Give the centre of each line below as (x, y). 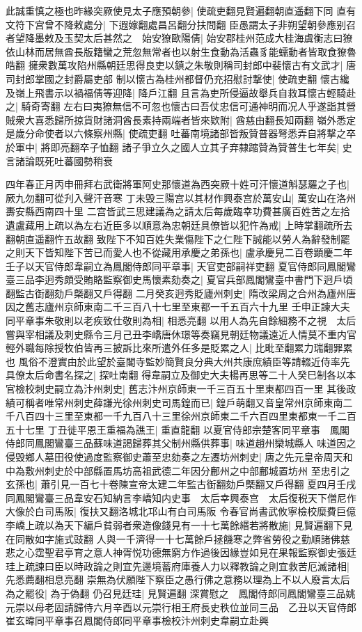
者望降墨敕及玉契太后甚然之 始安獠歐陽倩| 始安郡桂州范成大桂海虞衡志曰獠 (179, 38)
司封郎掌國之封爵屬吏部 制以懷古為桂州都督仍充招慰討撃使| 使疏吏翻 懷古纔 (178, 78)
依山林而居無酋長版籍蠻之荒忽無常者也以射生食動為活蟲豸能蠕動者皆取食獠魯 (181, 51)
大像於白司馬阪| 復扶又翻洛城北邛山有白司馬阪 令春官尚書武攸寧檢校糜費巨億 (181, 511)
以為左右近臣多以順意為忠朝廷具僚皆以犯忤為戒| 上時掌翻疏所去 (208, 224)
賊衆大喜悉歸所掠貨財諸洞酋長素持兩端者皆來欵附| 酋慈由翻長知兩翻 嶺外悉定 (181, 119)
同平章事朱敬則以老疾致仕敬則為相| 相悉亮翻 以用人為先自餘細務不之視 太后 (181, 321)
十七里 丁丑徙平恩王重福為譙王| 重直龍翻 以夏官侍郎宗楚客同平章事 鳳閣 (182, 429)
